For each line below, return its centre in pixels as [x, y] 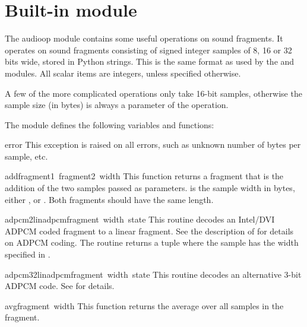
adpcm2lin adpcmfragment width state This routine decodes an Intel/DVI [140, 219]
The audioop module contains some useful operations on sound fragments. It [144, 38]
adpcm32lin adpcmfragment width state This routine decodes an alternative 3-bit [153, 274]
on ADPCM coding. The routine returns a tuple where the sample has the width [152, 242]
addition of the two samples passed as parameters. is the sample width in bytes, [150, 188]
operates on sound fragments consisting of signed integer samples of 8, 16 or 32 [148, 50]
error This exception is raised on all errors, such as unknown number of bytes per [153, 145]
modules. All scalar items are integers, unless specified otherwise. [123, 73]
